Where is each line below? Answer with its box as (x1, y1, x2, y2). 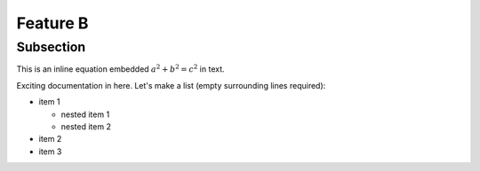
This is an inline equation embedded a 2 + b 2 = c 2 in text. (16, 63, 226, 74)
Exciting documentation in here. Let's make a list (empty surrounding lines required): (16, 80, 326, 90)
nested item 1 (60, 109, 110, 120)
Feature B (16, 13, 89, 33)
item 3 (38, 146, 62, 157)
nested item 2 (60, 120, 111, 132)
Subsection (16, 39, 86, 55)
